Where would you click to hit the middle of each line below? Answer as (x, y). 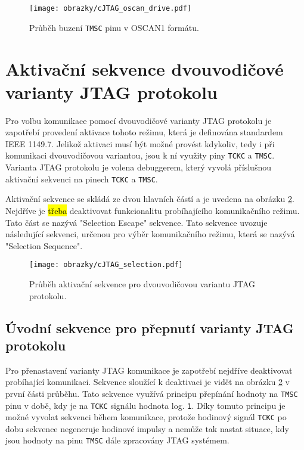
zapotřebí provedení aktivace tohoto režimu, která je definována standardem (144, 132)
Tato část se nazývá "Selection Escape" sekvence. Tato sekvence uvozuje (137, 222)
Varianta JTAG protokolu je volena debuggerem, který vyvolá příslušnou (138, 167)
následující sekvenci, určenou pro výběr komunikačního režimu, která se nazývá (150, 234)
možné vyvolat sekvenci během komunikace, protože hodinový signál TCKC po (146, 417)
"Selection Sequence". (44, 245)
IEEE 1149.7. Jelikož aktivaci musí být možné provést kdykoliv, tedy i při (140, 143)
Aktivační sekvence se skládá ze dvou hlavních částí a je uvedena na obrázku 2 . (150, 199)
